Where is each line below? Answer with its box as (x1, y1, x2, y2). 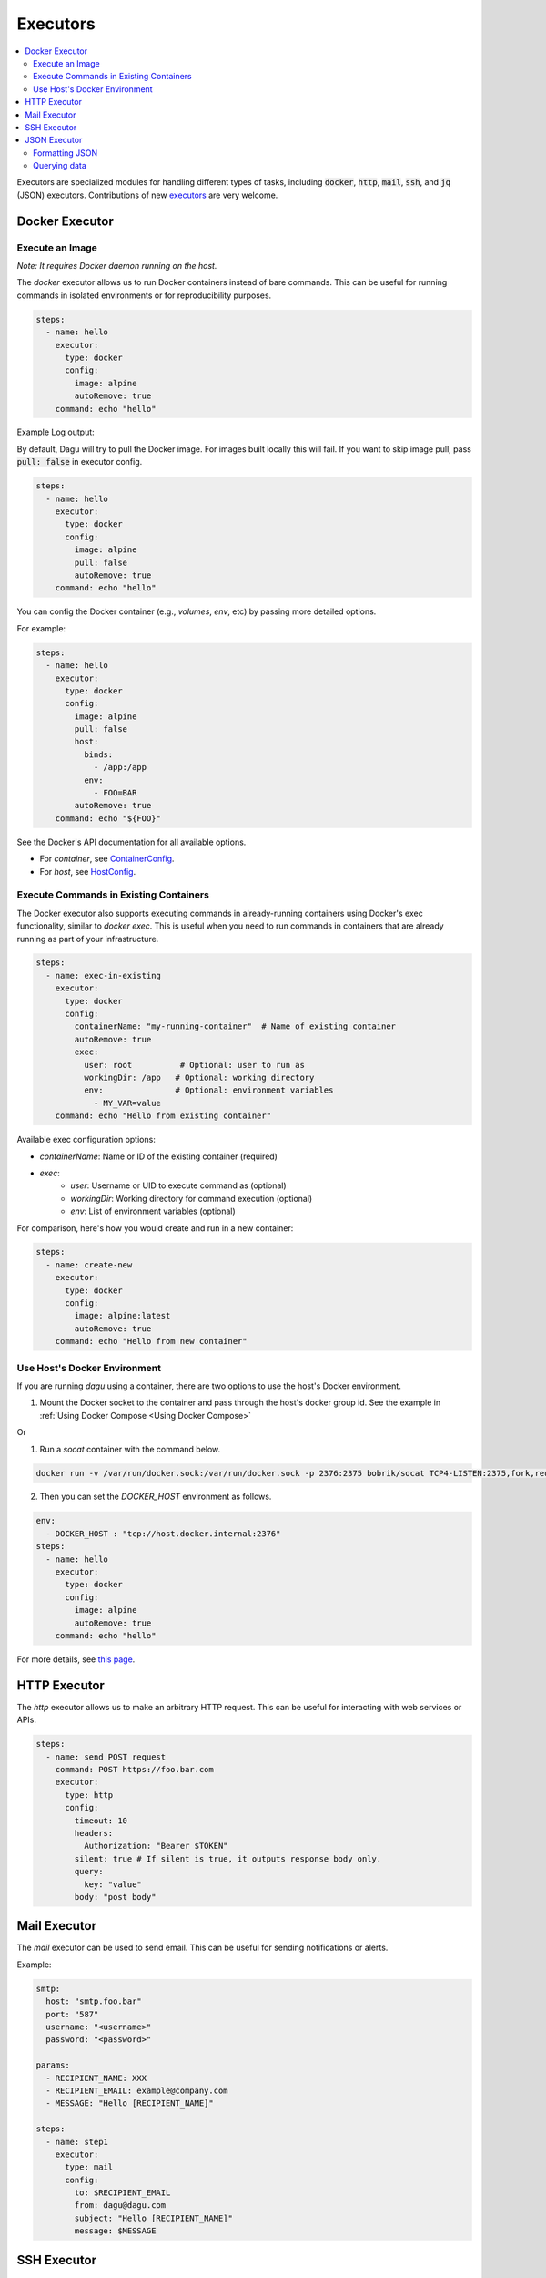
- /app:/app (93, 762, 147, 773)
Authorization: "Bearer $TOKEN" (83, 1841, 228, 1852)
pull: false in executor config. (16, 457, 143, 467)
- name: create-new (45, 1259, 133, 1270)
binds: (83, 749, 114, 760)
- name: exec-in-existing (45, 970, 161, 980)
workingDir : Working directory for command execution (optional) (70, 1193, 313, 1204)
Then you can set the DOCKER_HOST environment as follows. (39, 1491, 272, 1503)
